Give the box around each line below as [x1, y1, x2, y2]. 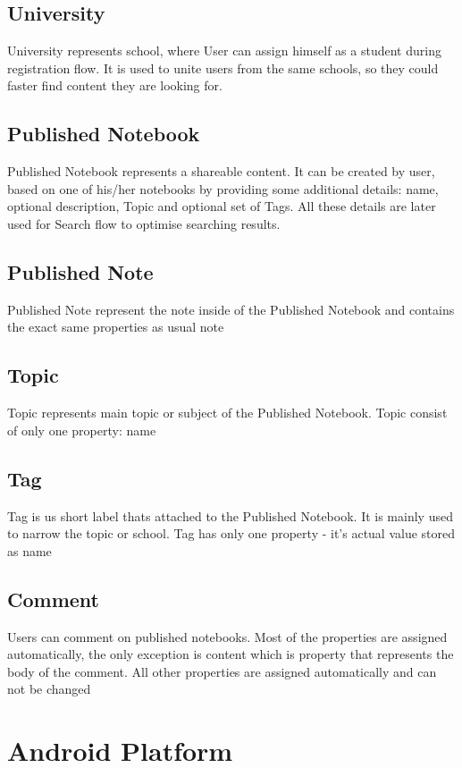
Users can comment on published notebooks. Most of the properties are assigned [7, 627, 448, 646]
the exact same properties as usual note [7, 317, 224, 336]
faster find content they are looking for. [7, 76, 223, 95]
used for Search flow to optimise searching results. [7, 214, 281, 232]
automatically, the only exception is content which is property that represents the [7, 645, 454, 663]
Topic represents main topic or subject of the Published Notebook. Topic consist [7, 403, 448, 422]
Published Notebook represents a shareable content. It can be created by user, [7, 162, 435, 181]
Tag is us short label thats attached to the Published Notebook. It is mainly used [7, 506, 453, 525]
